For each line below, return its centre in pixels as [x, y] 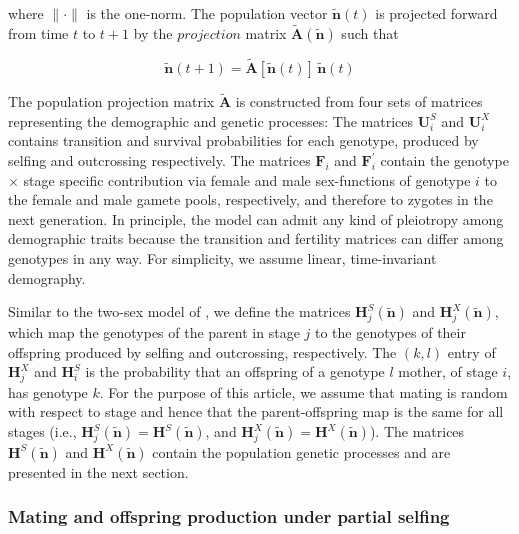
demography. [47, 277]
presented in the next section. [98, 471]
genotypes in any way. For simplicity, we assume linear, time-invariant [222, 258]
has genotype [48, 391]
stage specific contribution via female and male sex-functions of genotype [247, 179]
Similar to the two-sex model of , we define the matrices [179, 311]
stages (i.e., [42, 431]
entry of [471, 351]
